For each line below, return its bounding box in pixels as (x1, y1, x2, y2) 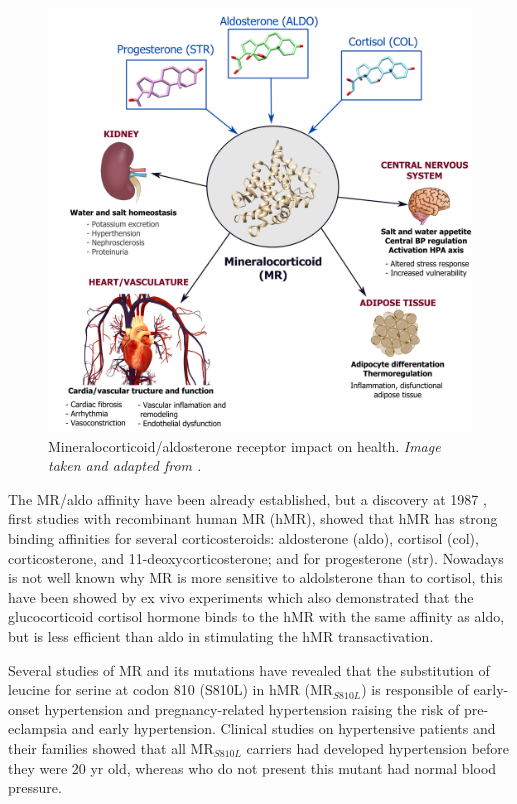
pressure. (8, 777, 62, 798)
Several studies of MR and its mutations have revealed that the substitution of (8, 659, 490, 680)
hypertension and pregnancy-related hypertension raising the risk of (44, 698, 460, 719)
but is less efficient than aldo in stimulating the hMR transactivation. (8, 625, 434, 646)
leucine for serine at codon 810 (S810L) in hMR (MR (8, 679, 334, 700)
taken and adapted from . (48, 455, 202, 476)
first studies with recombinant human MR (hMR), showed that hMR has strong (8, 508, 498, 529)
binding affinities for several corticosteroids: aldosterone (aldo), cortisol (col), (8, 527, 479, 548)
